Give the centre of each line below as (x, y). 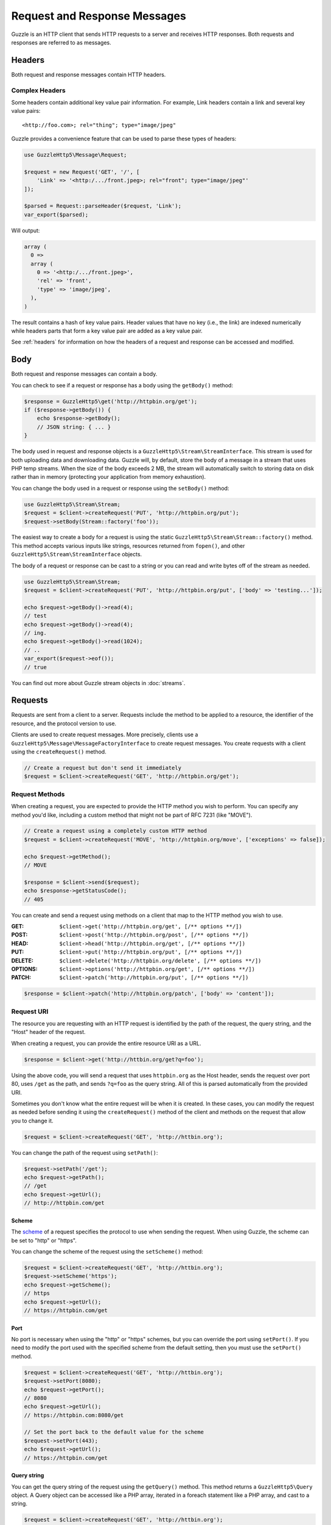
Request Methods (38, 794)
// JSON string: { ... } (74, 427)
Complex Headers (39, 90)
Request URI (30, 1011)
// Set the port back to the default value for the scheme (114, 1432)
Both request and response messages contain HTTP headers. (89, 74)
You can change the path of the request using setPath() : (85, 1152)
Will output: (26, 230)
